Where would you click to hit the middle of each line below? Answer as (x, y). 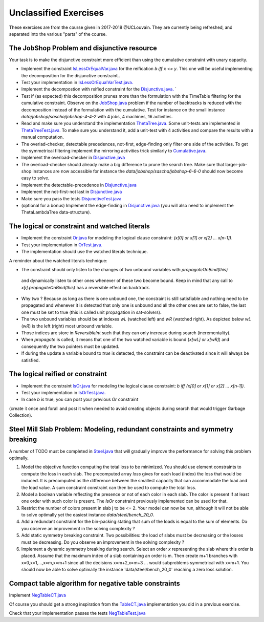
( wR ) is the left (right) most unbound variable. (67, 326)
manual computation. (43, 137)
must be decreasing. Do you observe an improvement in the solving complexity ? (103, 542)
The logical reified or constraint (58, 374)
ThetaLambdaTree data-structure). (56, 212)
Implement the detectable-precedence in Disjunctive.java (79, 185)
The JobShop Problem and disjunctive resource (83, 48)
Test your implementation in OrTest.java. (62, 245)
